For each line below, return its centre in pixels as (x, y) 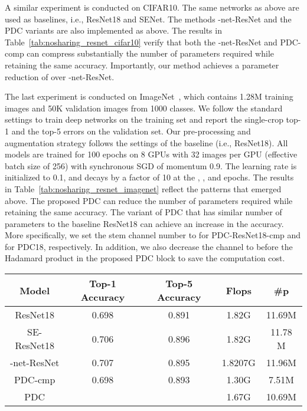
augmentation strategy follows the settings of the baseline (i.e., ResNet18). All (146, 142)
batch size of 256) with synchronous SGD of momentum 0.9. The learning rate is (151, 165)
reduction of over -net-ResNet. (60, 76)
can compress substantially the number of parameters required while (150, 53)
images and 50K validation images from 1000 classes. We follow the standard (144, 108)
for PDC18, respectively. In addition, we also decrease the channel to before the (149, 246)
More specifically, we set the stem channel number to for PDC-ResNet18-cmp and (153, 235)
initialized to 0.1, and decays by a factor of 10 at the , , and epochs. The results (149, 177)
